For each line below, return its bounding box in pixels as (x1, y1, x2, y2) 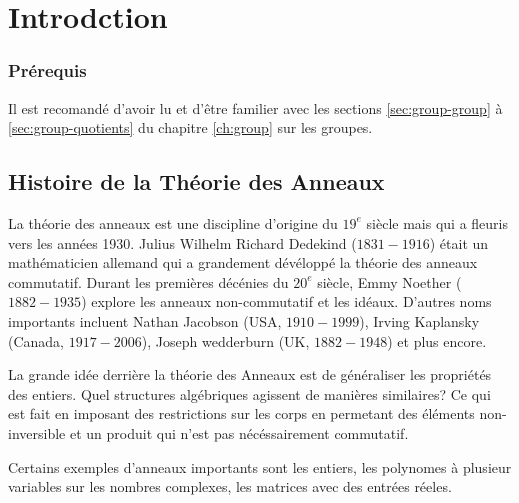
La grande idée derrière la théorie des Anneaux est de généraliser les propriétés (8, 364, 492, 385)
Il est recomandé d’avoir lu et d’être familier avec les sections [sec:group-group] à (8, 97, 503, 118)
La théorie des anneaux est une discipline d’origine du (8, 212, 338, 233)
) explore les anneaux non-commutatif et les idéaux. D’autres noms (81, 291, 492, 312)
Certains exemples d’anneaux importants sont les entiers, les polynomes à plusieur (8, 456, 512, 477)
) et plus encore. (387, 330, 487, 351)
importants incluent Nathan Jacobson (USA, (8, 310, 282, 331)
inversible (8, 422, 66, 443)
